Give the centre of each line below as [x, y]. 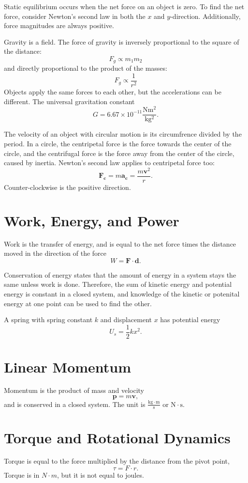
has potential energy [190, 319]
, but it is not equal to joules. [101, 475]
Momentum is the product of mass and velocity [74, 390]
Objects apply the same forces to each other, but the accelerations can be [113, 92]
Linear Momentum [68, 367]
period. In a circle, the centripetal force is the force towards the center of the [118, 143]
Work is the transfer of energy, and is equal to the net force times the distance [120, 243]
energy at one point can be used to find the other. [78, 303]
